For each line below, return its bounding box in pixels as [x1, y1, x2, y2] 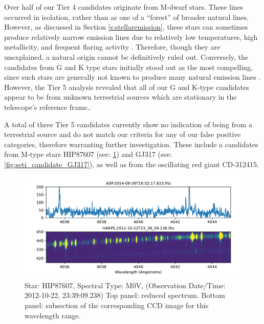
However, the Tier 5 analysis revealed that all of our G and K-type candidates [4, 81, 249, 92]
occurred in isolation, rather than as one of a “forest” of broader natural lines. [4, 11, 249, 22]
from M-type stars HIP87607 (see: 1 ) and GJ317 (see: [4, 149, 172, 159]
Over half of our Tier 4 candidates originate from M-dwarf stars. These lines [4, 2, 244, 12]
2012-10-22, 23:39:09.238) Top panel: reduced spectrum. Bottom [25, 290, 225, 300]
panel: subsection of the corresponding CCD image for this [25, 300, 209, 311]
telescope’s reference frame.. [4, 101, 92, 112]
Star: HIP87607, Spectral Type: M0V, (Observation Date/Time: [25, 280, 226, 290]
